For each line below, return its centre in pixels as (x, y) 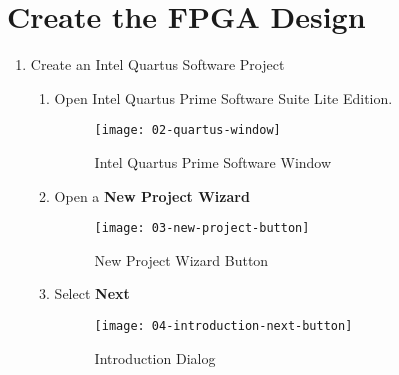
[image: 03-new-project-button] (202, 228)
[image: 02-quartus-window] (187, 130)
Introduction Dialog (155, 357)
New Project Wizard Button (181, 259)
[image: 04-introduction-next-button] (223, 326)
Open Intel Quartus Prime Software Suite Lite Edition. (223, 97)
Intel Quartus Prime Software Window (213, 161)
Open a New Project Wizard (152, 195)
